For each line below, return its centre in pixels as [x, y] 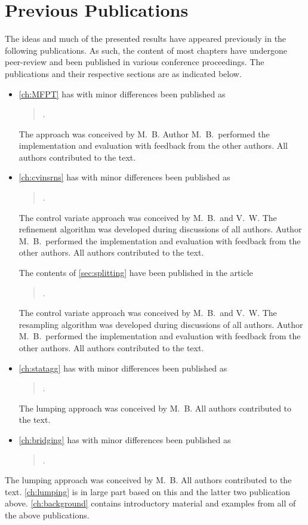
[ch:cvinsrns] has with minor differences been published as [124, 177]
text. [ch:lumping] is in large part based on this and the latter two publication [147, 491]
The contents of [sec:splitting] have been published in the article [136, 273]
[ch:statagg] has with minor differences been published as [123, 368]
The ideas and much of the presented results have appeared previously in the [146, 39]
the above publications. [47, 515]
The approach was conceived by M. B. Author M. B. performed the [144, 133]
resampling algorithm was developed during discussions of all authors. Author [161, 324]
